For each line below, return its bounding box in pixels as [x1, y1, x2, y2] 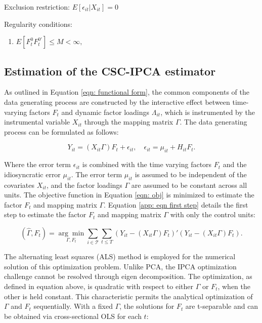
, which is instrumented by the [160, 106, 255, 117]
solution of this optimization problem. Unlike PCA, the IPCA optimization [4, 261, 237, 271]
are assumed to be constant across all [131, 179, 247, 190]
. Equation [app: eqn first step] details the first [104, 199, 248, 210]
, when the [217, 281, 251, 292]
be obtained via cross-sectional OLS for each [4, 310, 142, 321]
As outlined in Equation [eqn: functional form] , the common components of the [4, 87, 250, 97]
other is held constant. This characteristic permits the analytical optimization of [4, 291, 253, 301]
